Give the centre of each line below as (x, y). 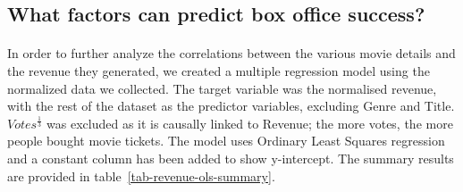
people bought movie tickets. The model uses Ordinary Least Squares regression (226, 141)
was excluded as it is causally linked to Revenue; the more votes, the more (250, 123)
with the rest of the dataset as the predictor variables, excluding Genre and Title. (231, 106)
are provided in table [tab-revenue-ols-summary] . (141, 175)
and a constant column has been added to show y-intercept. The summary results (231, 158)
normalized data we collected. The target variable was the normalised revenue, (222, 88)
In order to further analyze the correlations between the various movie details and (231, 53)
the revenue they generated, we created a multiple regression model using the (219, 70)
